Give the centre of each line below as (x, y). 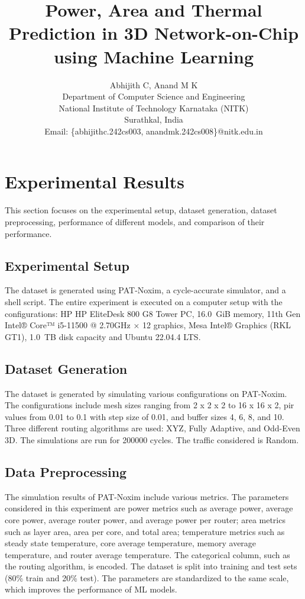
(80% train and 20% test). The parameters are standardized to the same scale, (147, 577)
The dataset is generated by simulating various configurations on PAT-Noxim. (146, 393)
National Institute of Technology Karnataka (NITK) (154, 108)
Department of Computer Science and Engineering (154, 96)
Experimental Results (95, 182)
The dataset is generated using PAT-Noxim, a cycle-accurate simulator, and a (145, 290)
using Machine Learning (154, 56)
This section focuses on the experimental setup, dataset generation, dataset (141, 210)
